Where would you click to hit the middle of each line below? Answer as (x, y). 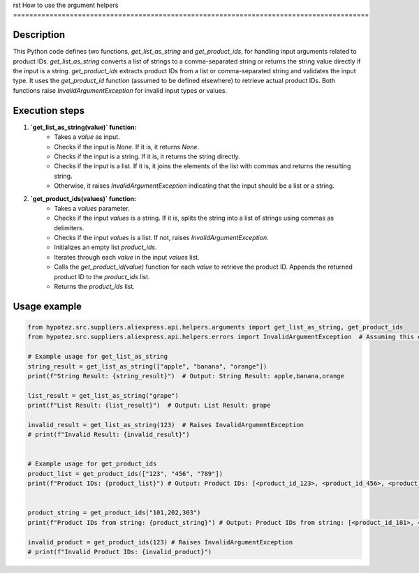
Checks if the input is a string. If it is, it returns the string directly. (147, 156)
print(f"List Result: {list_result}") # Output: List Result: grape (149, 405)
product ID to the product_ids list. (102, 276)
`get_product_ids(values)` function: (83, 198)
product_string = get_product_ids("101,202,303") (114, 513)
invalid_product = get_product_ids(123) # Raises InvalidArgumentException (160, 542)
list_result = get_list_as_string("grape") (103, 395)
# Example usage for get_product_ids (92, 464)
